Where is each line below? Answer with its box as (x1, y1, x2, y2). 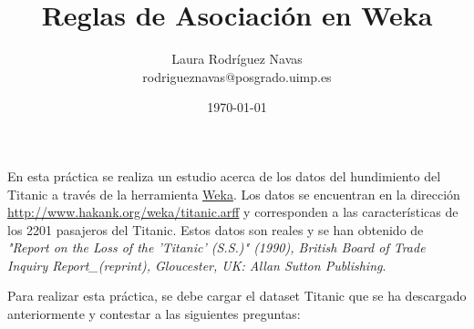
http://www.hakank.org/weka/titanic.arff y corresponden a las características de (7, 202, 459, 221)
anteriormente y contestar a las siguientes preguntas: (7, 304, 301, 324)
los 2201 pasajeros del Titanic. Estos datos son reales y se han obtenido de (7, 220, 424, 239)
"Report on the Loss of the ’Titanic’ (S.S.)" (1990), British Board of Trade (7, 238, 426, 257)
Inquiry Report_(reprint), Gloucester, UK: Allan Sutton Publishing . (7, 255, 386, 274)
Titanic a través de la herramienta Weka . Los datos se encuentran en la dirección (7, 184, 460, 203)
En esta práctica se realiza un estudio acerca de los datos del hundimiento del (7, 166, 441, 185)
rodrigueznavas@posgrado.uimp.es (142, 67, 332, 86)
